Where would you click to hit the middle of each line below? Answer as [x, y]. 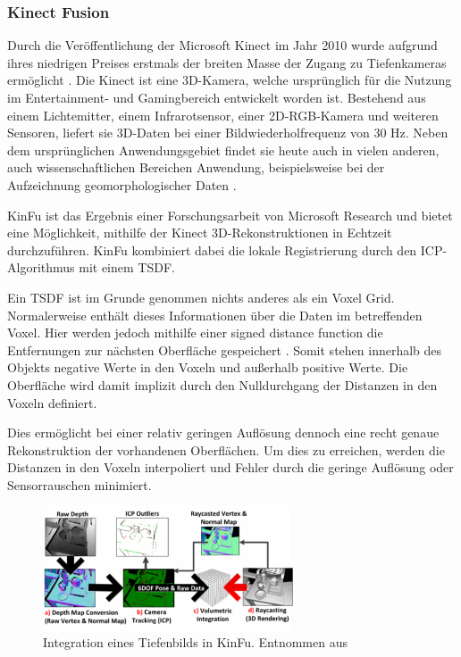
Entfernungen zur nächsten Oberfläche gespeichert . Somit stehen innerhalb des [225, 349]
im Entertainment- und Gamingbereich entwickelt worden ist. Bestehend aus [217, 97]
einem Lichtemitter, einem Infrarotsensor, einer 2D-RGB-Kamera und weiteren [223, 115]
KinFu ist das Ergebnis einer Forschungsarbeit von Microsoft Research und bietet [230, 215]
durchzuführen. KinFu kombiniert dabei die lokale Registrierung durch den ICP [225, 249]
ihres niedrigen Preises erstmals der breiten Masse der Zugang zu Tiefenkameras [227, 62]
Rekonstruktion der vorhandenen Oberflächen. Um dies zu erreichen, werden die [226, 449]
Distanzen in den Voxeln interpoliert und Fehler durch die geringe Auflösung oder [230, 467]
